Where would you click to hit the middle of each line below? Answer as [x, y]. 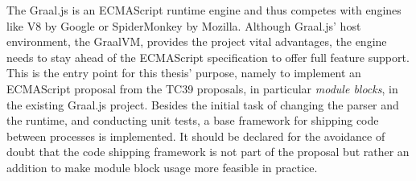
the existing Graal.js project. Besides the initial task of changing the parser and [203, 104]
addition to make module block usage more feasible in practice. [162, 167]
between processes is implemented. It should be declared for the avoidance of [196, 136]
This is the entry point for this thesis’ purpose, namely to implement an [184, 73]
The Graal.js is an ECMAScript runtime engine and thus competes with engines [204, 10]
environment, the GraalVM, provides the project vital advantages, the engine [197, 41]
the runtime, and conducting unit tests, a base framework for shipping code [193, 120]
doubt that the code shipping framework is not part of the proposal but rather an [208, 152]
